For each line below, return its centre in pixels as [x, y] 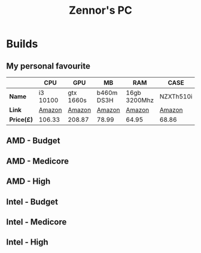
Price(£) [21, 120]
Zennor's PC [100, 10]
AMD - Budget [33, 141]
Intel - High [28, 242]
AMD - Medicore [37, 161]
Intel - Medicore [36, 222]
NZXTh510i [176, 96]
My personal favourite [48, 66]
